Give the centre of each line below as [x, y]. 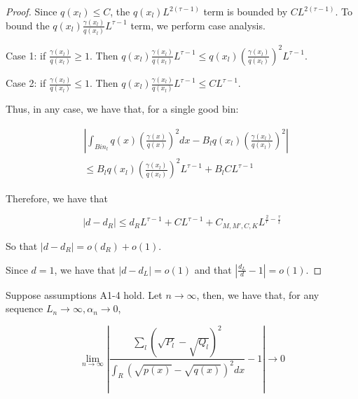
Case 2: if [26, 83]
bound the [28, 25]
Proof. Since [32, 11]
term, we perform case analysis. [198, 25]
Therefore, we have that [57, 198]
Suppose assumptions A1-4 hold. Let [84, 294]
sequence [25, 308]
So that [22, 245]
